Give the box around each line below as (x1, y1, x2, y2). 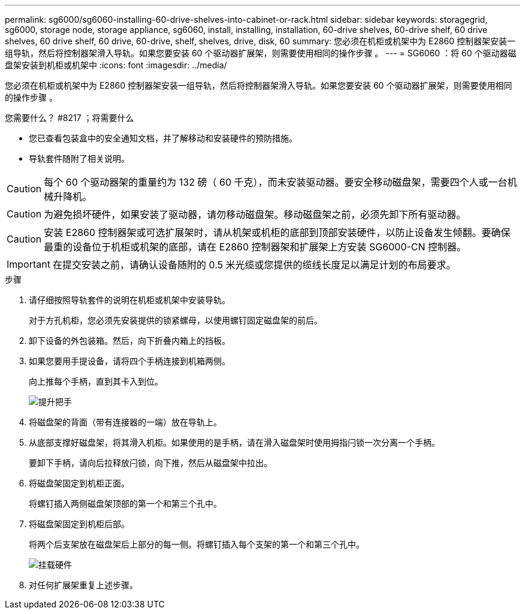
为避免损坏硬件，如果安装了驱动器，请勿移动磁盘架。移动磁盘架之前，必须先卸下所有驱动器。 (44, 208, 466, 220)
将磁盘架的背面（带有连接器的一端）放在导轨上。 (29, 417, 222, 427)
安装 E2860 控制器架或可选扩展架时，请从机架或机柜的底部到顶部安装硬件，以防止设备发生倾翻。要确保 (44, 226, 511, 238)
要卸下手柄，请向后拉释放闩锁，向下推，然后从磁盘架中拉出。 (29, 458, 272, 468)
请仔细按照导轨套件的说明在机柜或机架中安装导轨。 (29, 295, 230, 305)
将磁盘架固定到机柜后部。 (29, 519, 129, 529)
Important (7, 258, 50, 270)
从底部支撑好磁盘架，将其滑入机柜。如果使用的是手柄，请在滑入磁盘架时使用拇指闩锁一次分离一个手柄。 (29, 437, 440, 447)
